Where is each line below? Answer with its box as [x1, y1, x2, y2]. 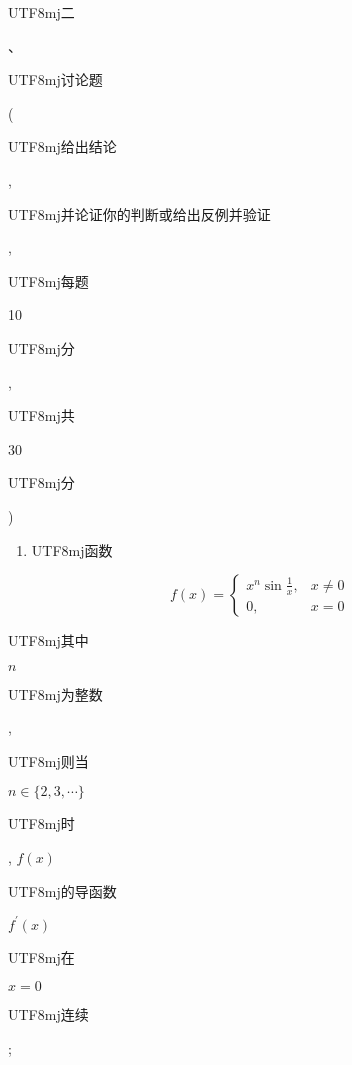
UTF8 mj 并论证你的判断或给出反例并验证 [8, 203, 271, 224]
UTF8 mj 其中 [8, 630, 89, 651]
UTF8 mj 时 [8, 813, 75, 834]
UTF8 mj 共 [8, 405, 75, 426]
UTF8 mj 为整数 [8, 683, 103, 704]
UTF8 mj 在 [8, 946, 75, 967]
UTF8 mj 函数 [31, 539, 113, 560]
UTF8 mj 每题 [8, 270, 89, 291]
